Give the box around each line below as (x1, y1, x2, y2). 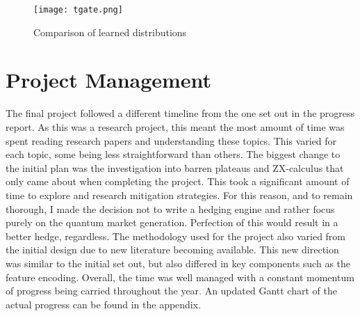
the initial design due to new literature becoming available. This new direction (6, 242, 339, 257)
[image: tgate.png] (33, 5, 123, 15)
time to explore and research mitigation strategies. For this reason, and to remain (6, 187, 353, 202)
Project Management (6, 65, 212, 94)
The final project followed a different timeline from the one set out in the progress (6, 106, 355, 120)
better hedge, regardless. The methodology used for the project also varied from (6, 228, 346, 243)
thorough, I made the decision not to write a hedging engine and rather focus (6, 201, 335, 216)
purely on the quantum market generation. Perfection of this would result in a (6, 215, 338, 230)
